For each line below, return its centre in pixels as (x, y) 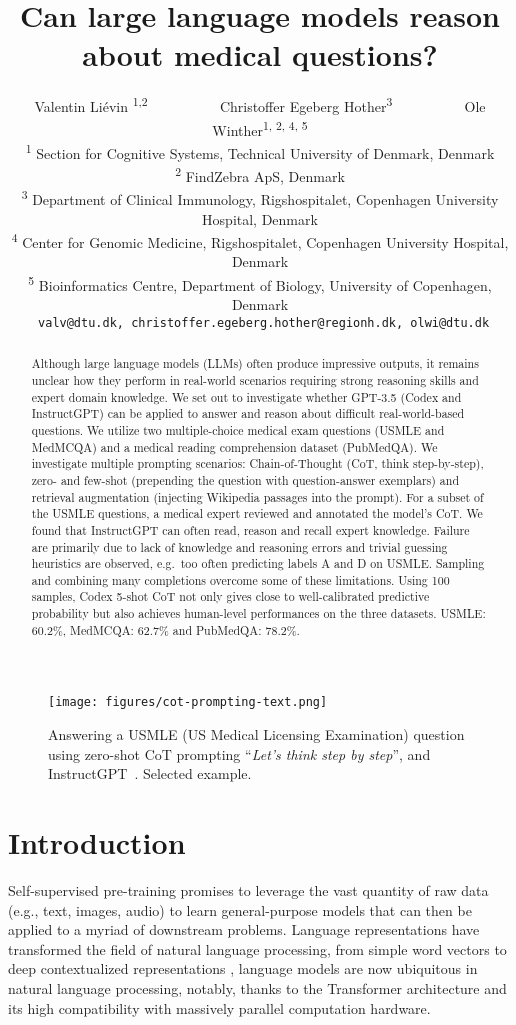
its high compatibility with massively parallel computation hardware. (219, 1007)
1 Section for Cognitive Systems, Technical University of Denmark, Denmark (260, 151)
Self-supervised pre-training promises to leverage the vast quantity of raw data (248, 890)
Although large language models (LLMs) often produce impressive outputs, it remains (255, 363)
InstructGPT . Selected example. (150, 773)
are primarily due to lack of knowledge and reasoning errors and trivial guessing (239, 546)
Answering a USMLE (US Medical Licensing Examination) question (256, 734)
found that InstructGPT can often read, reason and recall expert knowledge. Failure (250, 529)
